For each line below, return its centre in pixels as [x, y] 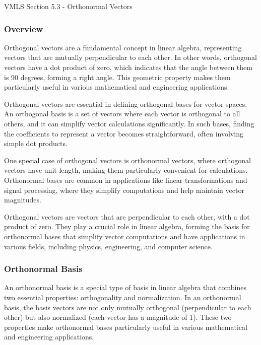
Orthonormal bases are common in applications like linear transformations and [126, 180]
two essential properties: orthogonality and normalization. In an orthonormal [123, 297]
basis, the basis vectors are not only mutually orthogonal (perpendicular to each [128, 307]
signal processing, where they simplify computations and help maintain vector [124, 190]
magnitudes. [23, 200]
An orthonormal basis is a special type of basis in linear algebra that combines [125, 287]
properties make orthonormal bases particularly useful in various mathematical [126, 327]
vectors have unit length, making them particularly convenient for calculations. [126, 170]
